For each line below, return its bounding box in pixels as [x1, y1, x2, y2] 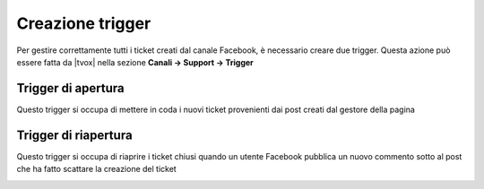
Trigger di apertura [16, 81, 125, 96]
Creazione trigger [16, 13, 151, 33]
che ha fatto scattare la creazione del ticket [16, 164, 177, 175]
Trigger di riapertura [16, 127, 134, 142]
